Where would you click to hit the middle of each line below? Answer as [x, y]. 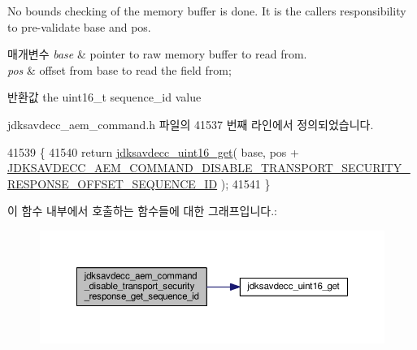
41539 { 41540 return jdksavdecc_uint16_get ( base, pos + [153, 151]
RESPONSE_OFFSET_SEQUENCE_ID [113, 183]
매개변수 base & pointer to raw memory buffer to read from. [157, 54]
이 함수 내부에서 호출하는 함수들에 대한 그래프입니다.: [142, 211]
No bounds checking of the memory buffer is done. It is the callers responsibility [207, 11]
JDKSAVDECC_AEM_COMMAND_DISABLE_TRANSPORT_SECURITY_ [209, 168]
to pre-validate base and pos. [79, 26]
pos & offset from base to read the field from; [119, 69]
